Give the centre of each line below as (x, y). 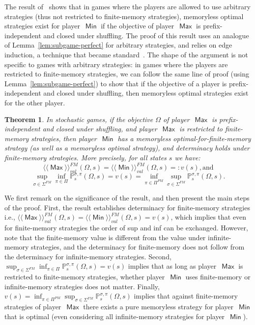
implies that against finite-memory (186, 296)
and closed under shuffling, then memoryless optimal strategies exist (146, 93)
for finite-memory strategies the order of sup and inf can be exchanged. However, (126, 228)
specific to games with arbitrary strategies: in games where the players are (116, 64)
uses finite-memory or (218, 277)
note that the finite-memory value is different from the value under (105, 237)
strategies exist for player (42, 26)
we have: (187, 157)
